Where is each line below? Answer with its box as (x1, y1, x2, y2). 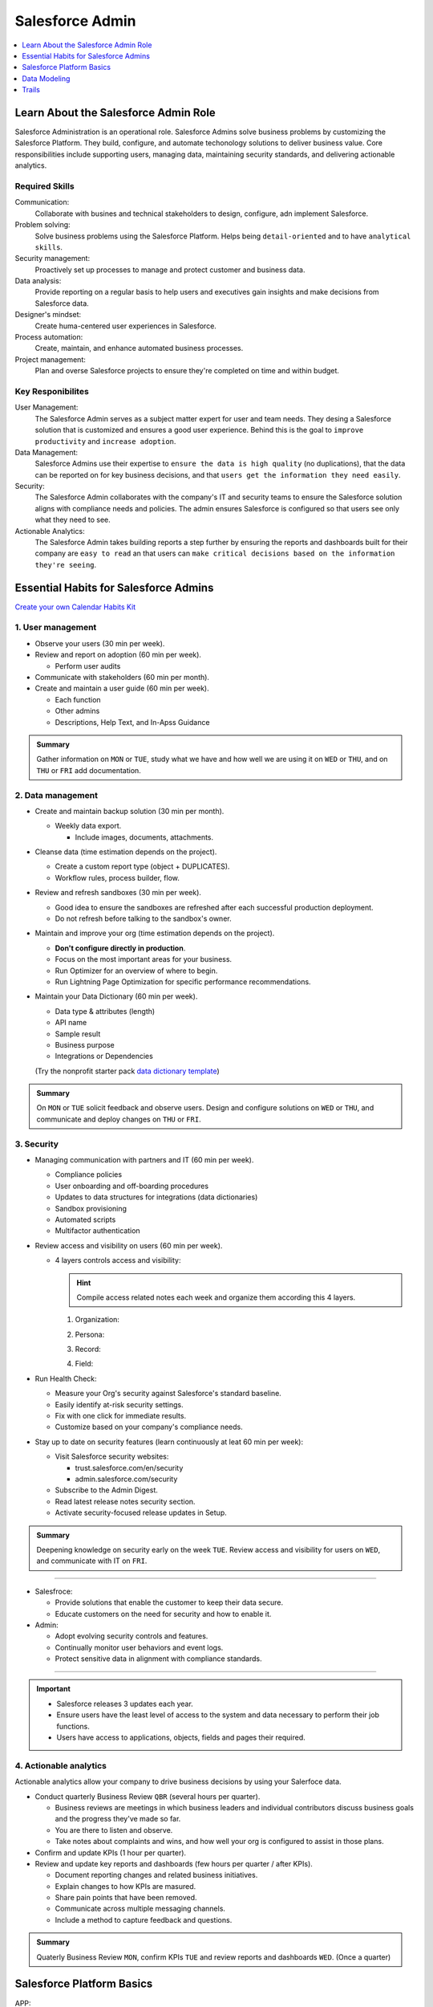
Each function (55, 694, 101, 704)
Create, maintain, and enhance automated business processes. (34, 344, 244, 353)
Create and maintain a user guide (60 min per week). (34, 683, 209, 694)
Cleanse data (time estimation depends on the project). (34, 847, 217, 857)
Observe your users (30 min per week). (34, 638, 165, 648)
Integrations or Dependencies (55, 1052, 154, 1061)
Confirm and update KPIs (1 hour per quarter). (34, 1847, 187, 1858)
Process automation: (14, 332, 83, 342)
